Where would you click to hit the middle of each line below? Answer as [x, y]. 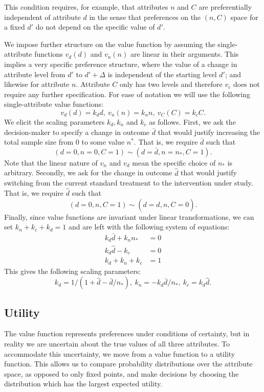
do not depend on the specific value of [95, 27]
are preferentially [225, 7]
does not [246, 84]
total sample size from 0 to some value [64, 142]
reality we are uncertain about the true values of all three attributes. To [117, 343]
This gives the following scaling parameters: [73, 271]
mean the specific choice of [174, 162]
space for [244, 17]
